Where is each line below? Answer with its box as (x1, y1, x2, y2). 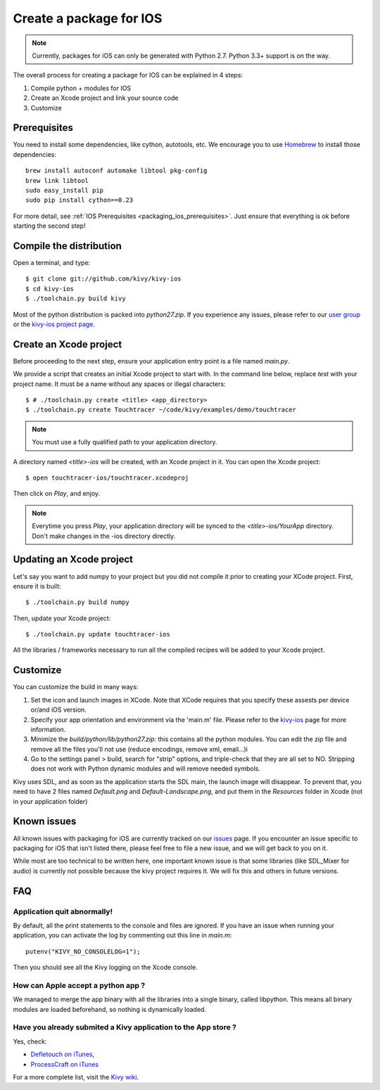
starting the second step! (13, 222, 86, 230)
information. (30, 725, 66, 733)
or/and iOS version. (30, 705, 87, 714)
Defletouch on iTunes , (30, 1050, 95, 1058)
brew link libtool (25, 177, 89, 184)
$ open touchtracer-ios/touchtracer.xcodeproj (25, 474, 189, 482)
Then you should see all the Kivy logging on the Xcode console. (13, 963, 198, 972)
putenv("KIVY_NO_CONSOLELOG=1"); (25, 947, 141, 956)
